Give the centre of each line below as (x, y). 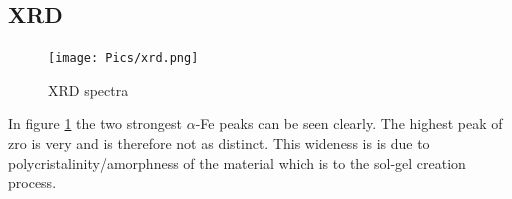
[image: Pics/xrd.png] (123, 58)
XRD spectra (88, 89)
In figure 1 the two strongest (95, 123)
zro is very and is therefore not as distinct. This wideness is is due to (219, 143)
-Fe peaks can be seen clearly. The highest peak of (349, 123)
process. (32, 182)
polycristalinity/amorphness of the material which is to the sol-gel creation (237, 162)
